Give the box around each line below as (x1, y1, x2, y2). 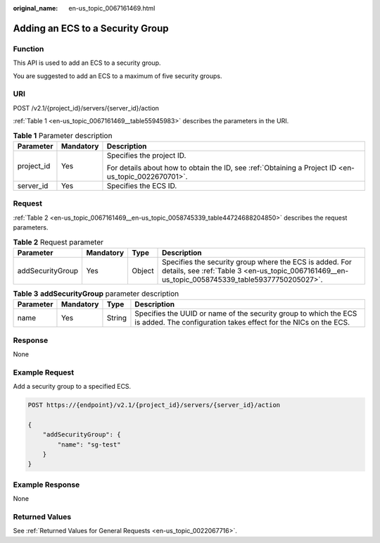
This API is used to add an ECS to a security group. (13, 58, 161, 67)
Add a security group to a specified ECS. (13, 382, 132, 391)
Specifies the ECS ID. (106, 180, 177, 190)
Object (132, 266, 154, 275)
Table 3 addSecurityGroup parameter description (13, 289, 179, 299)
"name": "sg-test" (57, 440, 121, 449)
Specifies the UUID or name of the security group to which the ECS (134, 308, 357, 318)
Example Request (13, 367, 74, 377)
